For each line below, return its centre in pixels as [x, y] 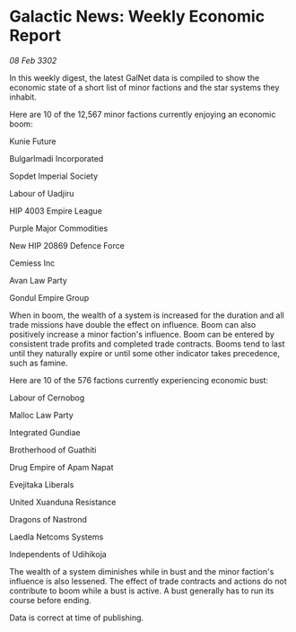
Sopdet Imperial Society [54, 176]
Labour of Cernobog [47, 398]
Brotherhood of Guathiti [53, 450]
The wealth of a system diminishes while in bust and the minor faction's [142, 571]
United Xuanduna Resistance [63, 502]
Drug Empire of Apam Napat [61, 467]
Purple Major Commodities [59, 228]
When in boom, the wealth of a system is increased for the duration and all [147, 315]
